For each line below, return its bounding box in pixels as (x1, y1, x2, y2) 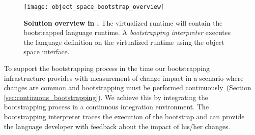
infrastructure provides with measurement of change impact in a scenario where (4, 72, 244, 83)
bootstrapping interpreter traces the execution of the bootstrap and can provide (4, 111, 245, 121)
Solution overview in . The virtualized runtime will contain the (24, 17, 223, 28)
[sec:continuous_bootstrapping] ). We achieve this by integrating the (4, 92, 208, 102)
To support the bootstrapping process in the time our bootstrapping (4, 63, 210, 73)
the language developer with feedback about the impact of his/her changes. (4, 121, 230, 131)
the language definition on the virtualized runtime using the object (24, 36, 225, 47)
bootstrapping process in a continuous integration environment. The (4, 101, 209, 112)
